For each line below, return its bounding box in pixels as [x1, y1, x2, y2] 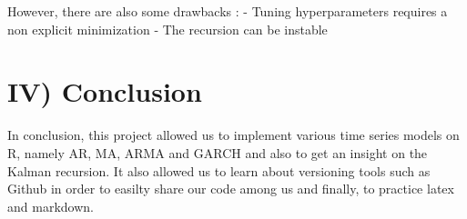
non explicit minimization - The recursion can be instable [7, 19, 328, 38]
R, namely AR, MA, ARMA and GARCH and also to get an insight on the [7, 143, 428, 162]
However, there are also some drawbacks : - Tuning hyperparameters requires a [7, 2, 448, 20]
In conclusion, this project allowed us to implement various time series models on [7, 125, 460, 144]
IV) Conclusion [7, 73, 202, 110]
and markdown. [7, 196, 94, 215]
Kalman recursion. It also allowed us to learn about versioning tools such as [7, 161, 431, 180]
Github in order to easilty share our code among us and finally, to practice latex [7, 179, 454, 198]
